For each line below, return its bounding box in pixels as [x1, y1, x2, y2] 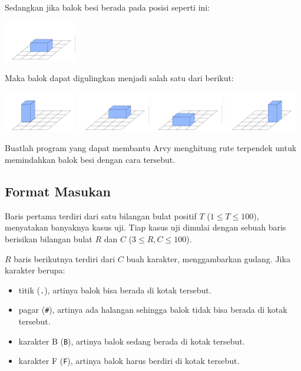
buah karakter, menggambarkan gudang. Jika [126, 252, 290, 265]
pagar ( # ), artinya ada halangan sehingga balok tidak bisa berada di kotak [18, 303, 287, 316]
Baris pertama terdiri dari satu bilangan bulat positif [5, 209, 197, 222]
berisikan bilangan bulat [5, 232, 92, 245]
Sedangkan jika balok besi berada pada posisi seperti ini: [5, 1, 210, 13]
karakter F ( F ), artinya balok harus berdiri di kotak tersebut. [18, 355, 240, 367]
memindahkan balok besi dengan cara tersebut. [5, 153, 176, 165]
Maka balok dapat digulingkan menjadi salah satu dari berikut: [5, 71, 234, 83]
